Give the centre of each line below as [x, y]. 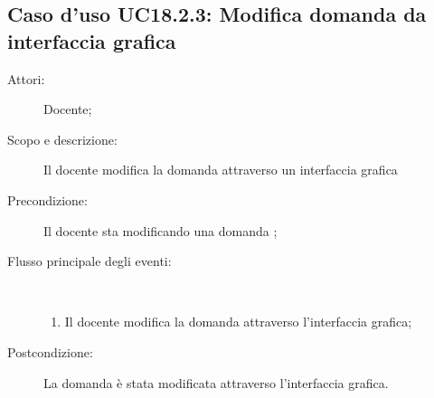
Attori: [26, 78]
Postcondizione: [50, 351]
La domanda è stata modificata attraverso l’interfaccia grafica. [216, 382]
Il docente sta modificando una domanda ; [160, 230]
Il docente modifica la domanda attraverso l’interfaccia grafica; [238, 322]
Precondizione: [47, 199]
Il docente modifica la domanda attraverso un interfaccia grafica [221, 170]
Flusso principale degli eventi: [90, 261]
